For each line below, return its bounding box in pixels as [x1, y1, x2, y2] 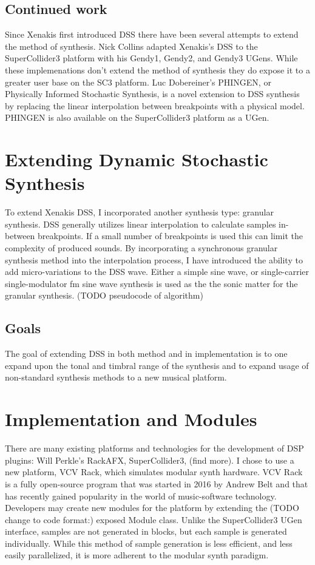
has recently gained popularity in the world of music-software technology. [5, 489, 277, 502]
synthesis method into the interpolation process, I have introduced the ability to [5, 253, 303, 266]
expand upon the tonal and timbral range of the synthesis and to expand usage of [5, 359, 309, 371]
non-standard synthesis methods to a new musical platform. [5, 371, 227, 384]
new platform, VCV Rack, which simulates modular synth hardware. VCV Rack [5, 465, 303, 478]
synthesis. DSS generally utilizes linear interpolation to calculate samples [5, 217, 276, 230]
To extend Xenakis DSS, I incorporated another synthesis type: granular [5, 206, 274, 218]
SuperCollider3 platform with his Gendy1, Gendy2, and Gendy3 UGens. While [5, 52, 298, 64]
